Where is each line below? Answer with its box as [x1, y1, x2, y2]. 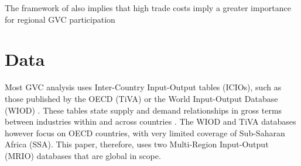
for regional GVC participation [5, 13, 115, 25]
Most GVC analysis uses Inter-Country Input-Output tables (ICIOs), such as [5, 81, 282, 93]
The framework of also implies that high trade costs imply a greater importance [5, 2, 291, 13]
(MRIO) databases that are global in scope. [5, 149, 161, 161]
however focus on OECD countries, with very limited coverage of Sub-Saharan [5, 126, 285, 139]
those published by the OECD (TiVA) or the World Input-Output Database [5, 92, 278, 104]
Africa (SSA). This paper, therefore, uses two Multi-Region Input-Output [5, 138, 269, 150]
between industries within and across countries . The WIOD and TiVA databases [5, 115, 296, 128]
